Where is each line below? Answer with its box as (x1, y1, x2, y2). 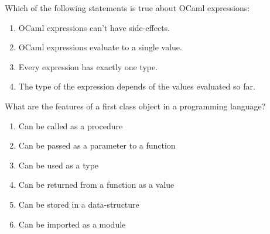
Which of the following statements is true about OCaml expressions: (5, 2, 250, 13)
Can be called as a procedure (18, 119, 123, 132)
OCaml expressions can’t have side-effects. (18, 21, 170, 33)
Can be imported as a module (18, 218, 126, 230)
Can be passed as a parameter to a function (18, 139, 176, 152)
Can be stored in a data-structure (18, 198, 139, 210)
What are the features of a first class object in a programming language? (5, 99, 266, 112)
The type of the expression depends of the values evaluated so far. (18, 80, 255, 92)
